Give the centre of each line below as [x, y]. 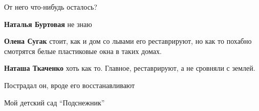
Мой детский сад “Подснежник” [55, 102]
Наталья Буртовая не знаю [48, 24]
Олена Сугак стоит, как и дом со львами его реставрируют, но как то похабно [128, 41]
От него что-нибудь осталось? [51, 7]
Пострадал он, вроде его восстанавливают [70, 85]
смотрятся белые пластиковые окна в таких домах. [83, 51]
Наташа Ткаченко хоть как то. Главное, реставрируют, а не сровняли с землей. [130, 68]
